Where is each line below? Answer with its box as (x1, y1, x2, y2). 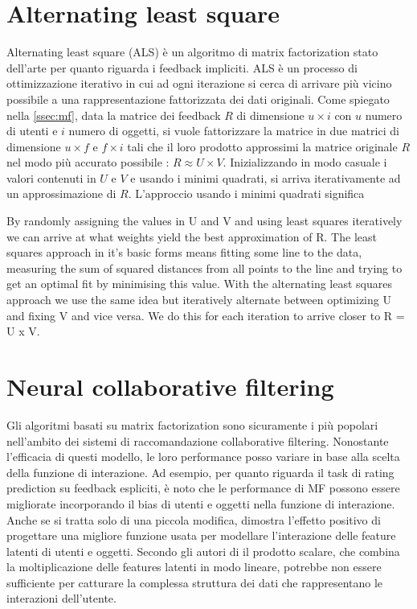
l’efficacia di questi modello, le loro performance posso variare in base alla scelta (6, 448, 400, 465)
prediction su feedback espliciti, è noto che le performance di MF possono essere (6, 479, 400, 496)
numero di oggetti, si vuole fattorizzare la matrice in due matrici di (68, 122, 399, 139)
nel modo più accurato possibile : (6, 154, 170, 171)
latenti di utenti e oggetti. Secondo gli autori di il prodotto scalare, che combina (6, 542, 400, 559)
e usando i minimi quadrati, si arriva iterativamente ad (130, 169, 401, 186)
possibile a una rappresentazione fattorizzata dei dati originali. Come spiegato (6, 90, 390, 107)
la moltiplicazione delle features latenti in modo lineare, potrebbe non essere (6, 558, 382, 575)
